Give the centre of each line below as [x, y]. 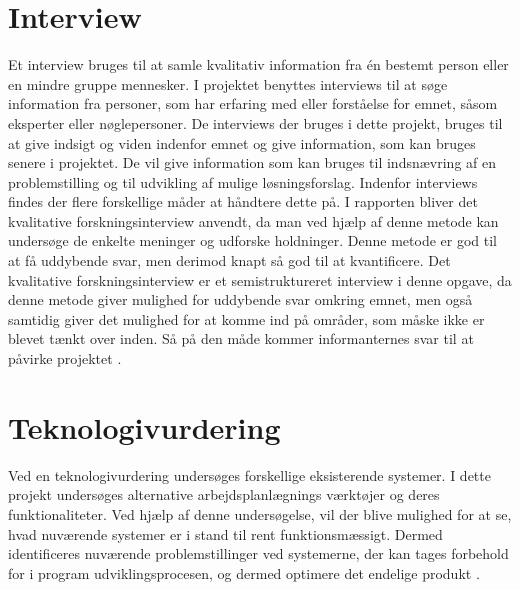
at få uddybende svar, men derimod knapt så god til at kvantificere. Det [229, 260]
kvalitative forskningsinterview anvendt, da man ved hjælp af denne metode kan [253, 220]
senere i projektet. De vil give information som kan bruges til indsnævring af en [252, 162]
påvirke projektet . [65, 358]
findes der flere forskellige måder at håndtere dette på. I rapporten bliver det [243, 201]
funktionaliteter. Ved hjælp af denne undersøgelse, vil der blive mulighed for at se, [260, 513]
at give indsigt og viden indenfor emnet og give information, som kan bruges [242, 142]
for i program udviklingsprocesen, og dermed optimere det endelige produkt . [244, 572]
